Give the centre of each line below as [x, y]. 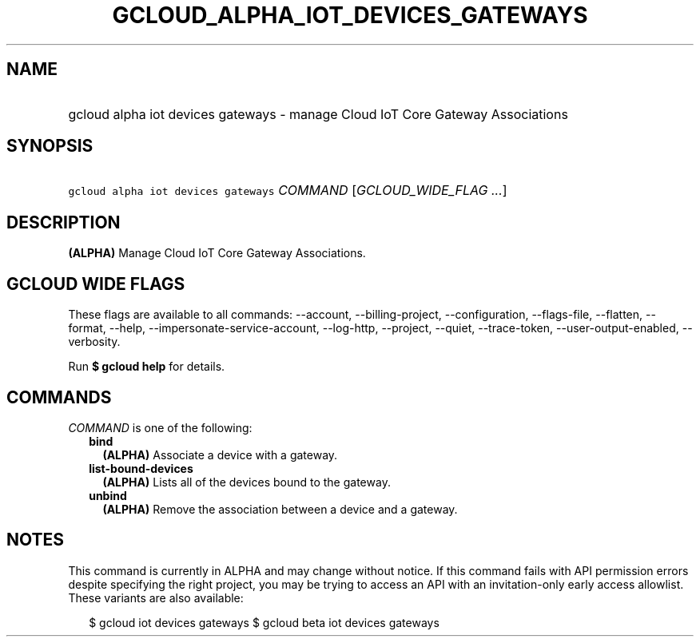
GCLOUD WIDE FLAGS [96, 284]
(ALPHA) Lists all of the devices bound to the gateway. [247, 482]
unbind [108, 495]
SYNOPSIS [50, 146]
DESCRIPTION [64, 222]
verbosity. [94, 342]
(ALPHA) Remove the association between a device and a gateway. [280, 509]
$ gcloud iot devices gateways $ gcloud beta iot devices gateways [264, 622]
